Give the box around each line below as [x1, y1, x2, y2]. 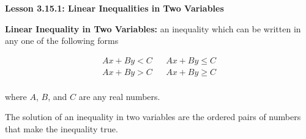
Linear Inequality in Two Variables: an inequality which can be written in [5, 22, 301, 35]
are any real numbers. [78, 90, 160, 102]
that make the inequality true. [5, 123, 118, 135]
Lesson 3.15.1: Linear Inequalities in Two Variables [5, 2, 224, 14]
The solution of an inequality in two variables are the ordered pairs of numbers [5, 110, 301, 123]
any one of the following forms [5, 34, 119, 47]
